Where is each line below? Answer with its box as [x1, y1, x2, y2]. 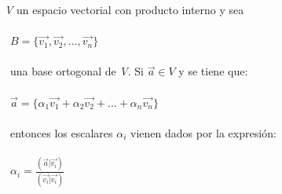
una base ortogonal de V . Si [9, 63, 144, 79]
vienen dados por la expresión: [130, 124, 277, 141]
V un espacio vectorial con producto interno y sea [5, 2, 244, 17]
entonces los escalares [9, 124, 113, 141]
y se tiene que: [178, 63, 248, 79]
